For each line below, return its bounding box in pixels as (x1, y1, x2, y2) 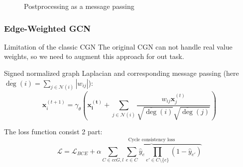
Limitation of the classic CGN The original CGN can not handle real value (4, 41, 233, 52)
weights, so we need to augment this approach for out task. (4, 51, 184, 61)
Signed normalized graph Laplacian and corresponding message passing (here (4, 68, 239, 78)
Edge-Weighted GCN (4, 22, 91, 34)
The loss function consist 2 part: (4, 126, 103, 137)
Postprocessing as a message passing (24, 1, 134, 11)
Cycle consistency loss (128, 137, 175, 142)
